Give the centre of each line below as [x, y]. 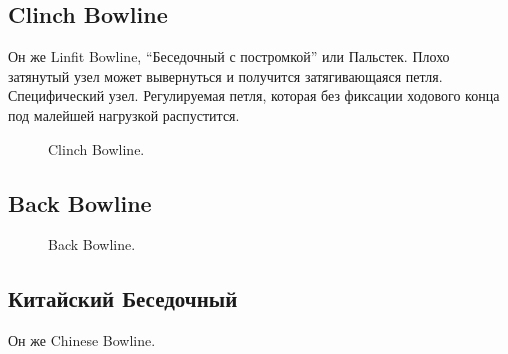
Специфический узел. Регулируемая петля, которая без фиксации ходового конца [254, 95]
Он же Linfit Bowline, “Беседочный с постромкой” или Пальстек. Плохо [229, 56]
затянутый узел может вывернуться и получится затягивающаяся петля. [225, 75]
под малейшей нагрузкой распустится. [124, 114]
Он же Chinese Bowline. [82, 340]
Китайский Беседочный [123, 298]
